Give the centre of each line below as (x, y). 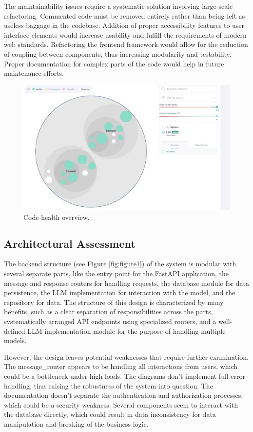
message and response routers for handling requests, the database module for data (126, 283)
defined (15, 331)
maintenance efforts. (34, 73)
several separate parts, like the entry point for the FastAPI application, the (116, 273)
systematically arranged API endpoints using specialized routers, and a (110, 321)
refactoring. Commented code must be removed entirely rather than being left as (125, 15)
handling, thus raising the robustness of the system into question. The (108, 385)
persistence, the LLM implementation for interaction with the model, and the (120, 292)
